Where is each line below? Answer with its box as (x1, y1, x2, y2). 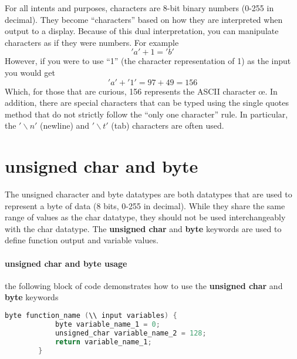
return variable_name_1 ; (55, 337, 152, 346)
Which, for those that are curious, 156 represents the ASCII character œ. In (5, 85, 278, 97)
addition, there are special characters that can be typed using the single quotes (5, 96, 289, 109)
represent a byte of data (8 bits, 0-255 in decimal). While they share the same (5, 199, 285, 212)
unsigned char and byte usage (5, 257, 127, 269)
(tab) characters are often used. (111, 119, 224, 132)
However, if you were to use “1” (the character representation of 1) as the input (5, 55, 291, 67)
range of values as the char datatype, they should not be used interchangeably (5, 211, 286, 223)
